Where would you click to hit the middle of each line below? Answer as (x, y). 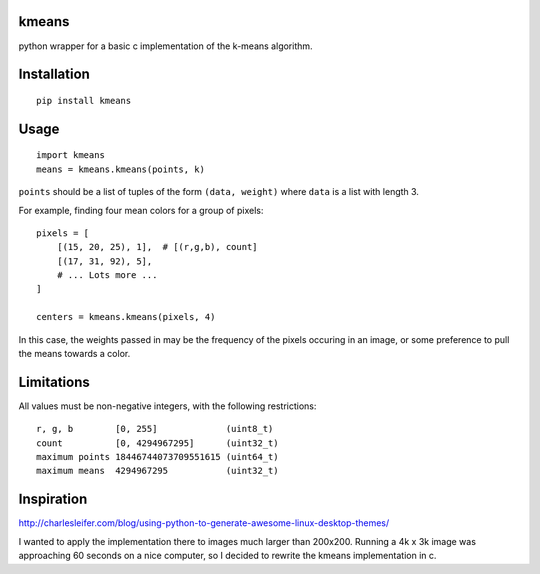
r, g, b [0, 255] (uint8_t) (155, 429)
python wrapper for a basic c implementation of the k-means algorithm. (166, 46)
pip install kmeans (84, 100)
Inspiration (53, 499)
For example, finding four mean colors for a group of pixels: (141, 210)
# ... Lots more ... (107, 275)
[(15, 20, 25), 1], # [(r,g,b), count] (157, 247)
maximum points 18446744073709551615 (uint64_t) (157, 457)
